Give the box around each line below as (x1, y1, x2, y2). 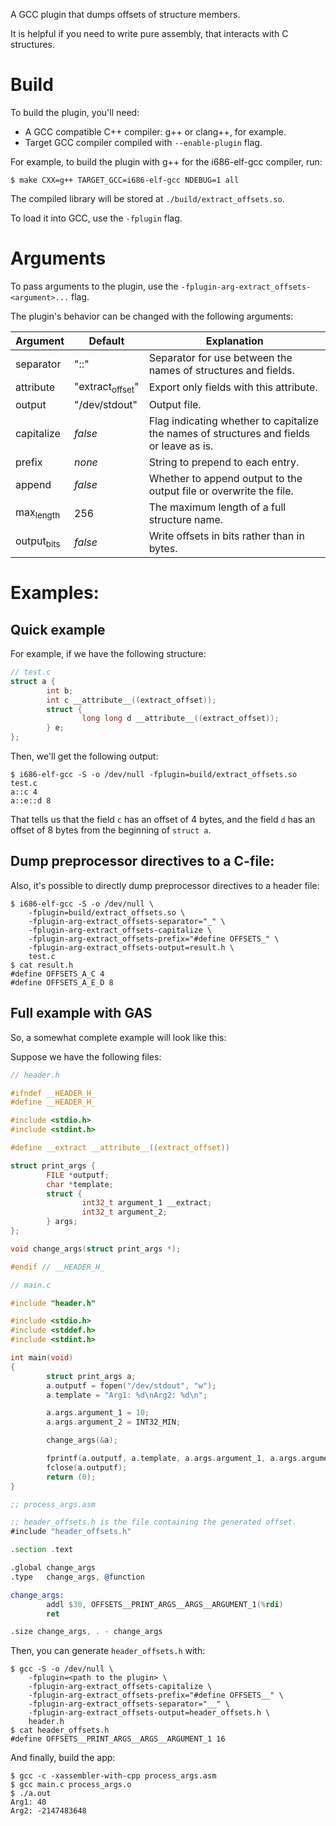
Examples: (10, 582, 100, 604)
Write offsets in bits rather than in (148, 529, 305, 543)
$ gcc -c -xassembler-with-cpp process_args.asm (10, 1771, 217, 1781)
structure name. (148, 513, 224, 527)
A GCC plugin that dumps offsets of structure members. (10, 9, 241, 20)
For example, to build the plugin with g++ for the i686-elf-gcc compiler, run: (10, 155, 323, 168)
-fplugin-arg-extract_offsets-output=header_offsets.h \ (28, 1708, 271, 1718)
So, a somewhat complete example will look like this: (10, 1031, 227, 1043)
